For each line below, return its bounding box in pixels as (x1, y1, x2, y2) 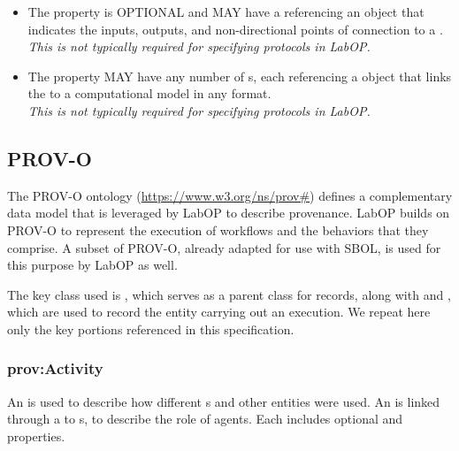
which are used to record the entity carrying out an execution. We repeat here (7, 302, 431, 321)
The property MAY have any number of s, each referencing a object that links (27, 66, 452, 85)
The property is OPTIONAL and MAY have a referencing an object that (27, 3, 425, 20)
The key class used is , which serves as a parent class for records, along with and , (7, 285, 451, 303)
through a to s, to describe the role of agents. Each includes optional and (7, 409, 403, 428)
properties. (7, 426, 65, 445)
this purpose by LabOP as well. (7, 256, 178, 274)
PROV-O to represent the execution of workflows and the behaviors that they (7, 220, 429, 239)
